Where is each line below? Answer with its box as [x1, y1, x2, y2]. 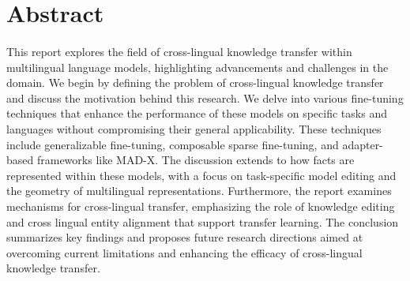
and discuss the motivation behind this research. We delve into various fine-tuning [6, 89, 404, 106]
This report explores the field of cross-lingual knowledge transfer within [6, 43, 352, 59]
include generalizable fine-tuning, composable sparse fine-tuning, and [6, 136, 339, 152]
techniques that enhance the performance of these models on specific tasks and [6, 105, 387, 122]
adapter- [342, 136, 383, 152]
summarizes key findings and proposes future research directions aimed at [6, 229, 363, 245]
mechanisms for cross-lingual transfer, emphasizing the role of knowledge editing [6, 197, 395, 214]
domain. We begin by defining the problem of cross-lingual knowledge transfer [6, 74, 384, 91]
